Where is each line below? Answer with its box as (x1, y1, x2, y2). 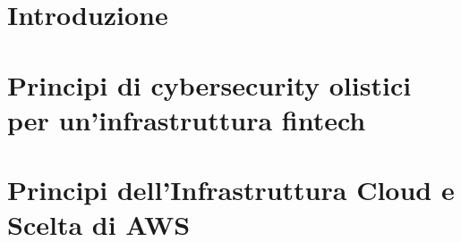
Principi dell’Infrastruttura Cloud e (7, 171, 455, 208)
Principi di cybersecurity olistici (7, 66, 412, 103)
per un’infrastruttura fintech (7, 101, 366, 138)
